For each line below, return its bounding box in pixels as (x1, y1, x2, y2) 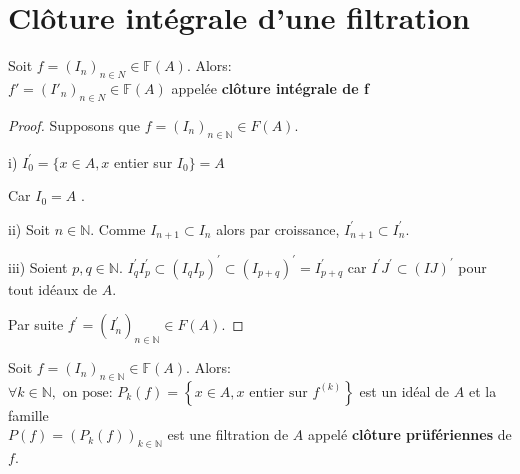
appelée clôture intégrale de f (171, 77, 369, 98)
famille (8, 404, 49, 425)
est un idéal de (359, 380, 450, 401)
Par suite (8, 314, 64, 335)
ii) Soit (8, 218, 51, 239)
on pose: (62, 385, 113, 400)
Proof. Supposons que (8, 114, 140, 135)
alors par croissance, (216, 218, 340, 239)
